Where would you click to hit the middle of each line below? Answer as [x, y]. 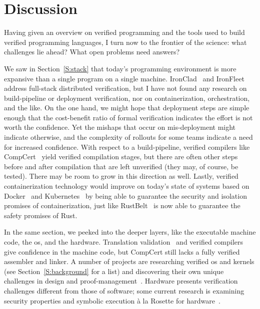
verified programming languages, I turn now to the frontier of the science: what [125, 42]
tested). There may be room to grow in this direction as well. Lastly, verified [121, 176]
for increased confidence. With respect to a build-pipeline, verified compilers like [127, 147]
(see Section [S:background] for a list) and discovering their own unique [114, 271]
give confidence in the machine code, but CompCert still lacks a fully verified [122, 251]
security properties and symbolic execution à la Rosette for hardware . [112, 300]
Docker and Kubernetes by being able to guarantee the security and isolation [125, 195]
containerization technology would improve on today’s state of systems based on [127, 186]
